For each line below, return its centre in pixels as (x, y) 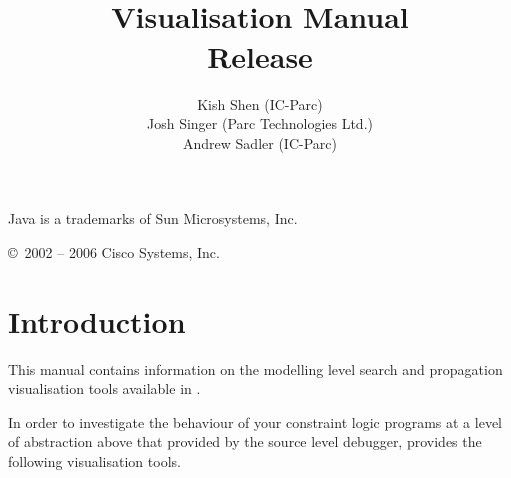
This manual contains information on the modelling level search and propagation (255, 368)
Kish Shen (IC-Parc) (260, 103)
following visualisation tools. (94, 460)
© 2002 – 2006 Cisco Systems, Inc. (114, 251)
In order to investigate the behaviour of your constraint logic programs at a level (255, 421)
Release (260, 55)
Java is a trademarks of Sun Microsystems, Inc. (153, 218)
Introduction (97, 320)
